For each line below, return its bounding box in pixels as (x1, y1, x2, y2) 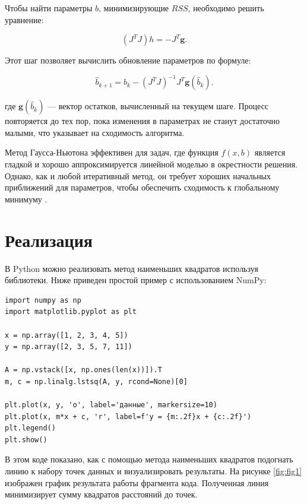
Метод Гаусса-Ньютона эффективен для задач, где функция (5, 146, 219, 159)
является (254, 146, 286, 159)
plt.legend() (5, 424, 56, 433)
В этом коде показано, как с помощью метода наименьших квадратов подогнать (5, 453, 293, 465)
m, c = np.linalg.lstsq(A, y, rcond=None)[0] (5, 377, 188, 386)
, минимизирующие (99, 2, 169, 14)
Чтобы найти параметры (5, 2, 93, 14)
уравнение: (5, 13, 44, 26)
